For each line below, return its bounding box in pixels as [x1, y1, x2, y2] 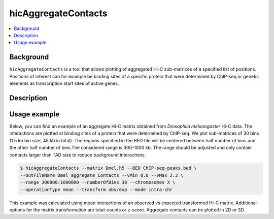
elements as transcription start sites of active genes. [9, 80, 119, 86]
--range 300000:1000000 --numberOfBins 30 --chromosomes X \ [20, 179, 176, 185]
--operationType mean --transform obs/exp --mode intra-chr [20, 186, 173, 193]
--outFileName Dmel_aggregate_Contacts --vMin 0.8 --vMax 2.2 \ [20, 172, 184, 178]
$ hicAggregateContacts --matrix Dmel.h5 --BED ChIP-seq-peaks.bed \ [20, 165, 197, 171]
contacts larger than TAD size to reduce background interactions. [9, 151, 146, 158]
